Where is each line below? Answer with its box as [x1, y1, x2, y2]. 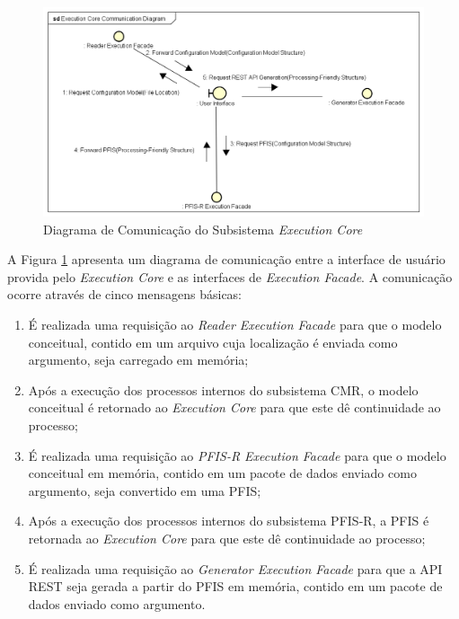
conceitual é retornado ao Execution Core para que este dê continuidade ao [28, 398, 441, 417]
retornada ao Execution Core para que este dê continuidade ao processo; [28, 529, 426, 548]
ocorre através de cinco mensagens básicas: [7, 285, 243, 304]
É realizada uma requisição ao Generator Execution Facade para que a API [28, 559, 443, 578]
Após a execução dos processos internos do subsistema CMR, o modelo [28, 380, 419, 399]
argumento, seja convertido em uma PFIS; [28, 481, 261, 500]
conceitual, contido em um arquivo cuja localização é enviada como [28, 332, 398, 351]
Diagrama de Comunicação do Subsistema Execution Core [43, 219, 363, 238]
